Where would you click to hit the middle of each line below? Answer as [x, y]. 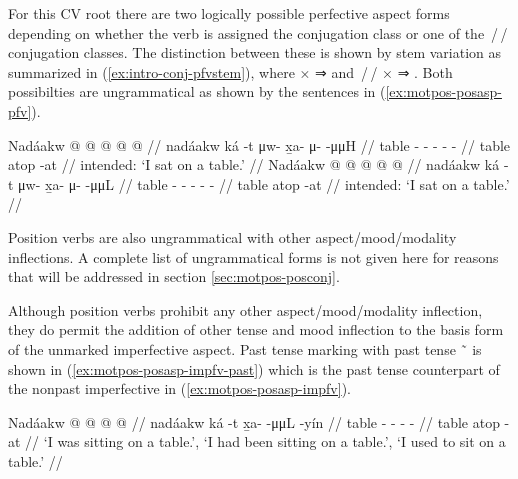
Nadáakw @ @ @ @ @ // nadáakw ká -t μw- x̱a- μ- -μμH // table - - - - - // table [259, 144]
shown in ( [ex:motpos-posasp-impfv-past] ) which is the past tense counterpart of [254, 368]
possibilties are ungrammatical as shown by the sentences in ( [197, 91]
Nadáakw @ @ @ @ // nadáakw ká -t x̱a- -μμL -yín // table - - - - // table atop [254, 421]
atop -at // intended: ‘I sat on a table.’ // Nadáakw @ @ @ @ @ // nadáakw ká [254, 164]
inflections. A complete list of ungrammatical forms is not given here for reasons [253, 256]
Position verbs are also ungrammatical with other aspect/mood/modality [232, 236]
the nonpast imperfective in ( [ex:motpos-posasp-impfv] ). [179, 388]
